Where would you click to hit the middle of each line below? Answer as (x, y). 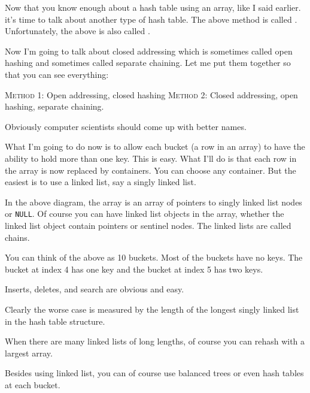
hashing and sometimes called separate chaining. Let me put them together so (148, 63)
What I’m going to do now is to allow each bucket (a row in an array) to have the (155, 146)
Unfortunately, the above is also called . (77, 31)
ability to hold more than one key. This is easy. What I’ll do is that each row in (151, 158)
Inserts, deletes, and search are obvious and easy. (95, 289)
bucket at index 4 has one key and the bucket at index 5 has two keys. (134, 269)
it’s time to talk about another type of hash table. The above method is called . (151, 19)
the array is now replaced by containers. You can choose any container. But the (151, 170)
